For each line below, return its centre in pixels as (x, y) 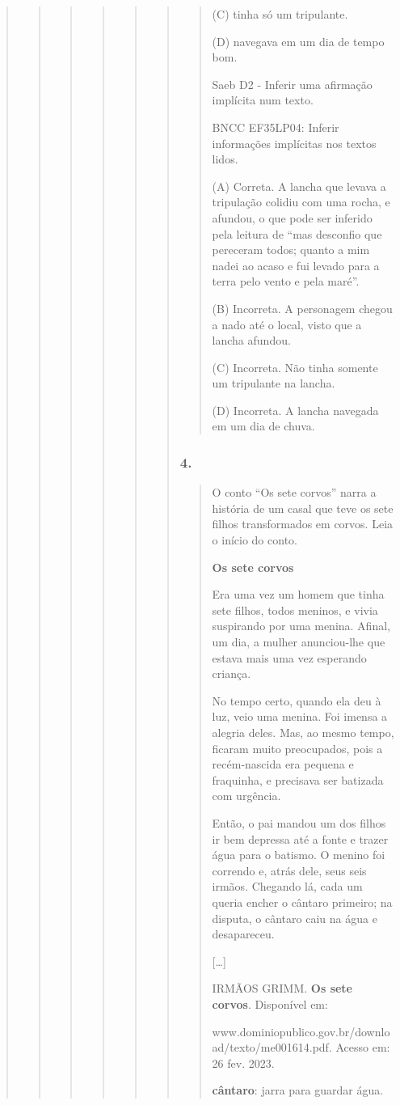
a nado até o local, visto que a (287, 324)
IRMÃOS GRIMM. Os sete (282, 988)
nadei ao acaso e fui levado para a (296, 265)
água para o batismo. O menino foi (299, 855)
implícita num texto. (263, 100)
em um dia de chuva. (263, 426)
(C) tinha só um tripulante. (280, 14)
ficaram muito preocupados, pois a (297, 748)
